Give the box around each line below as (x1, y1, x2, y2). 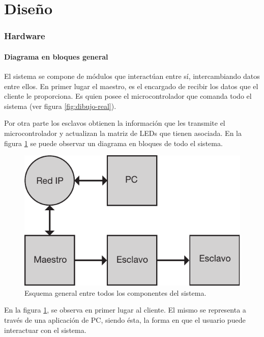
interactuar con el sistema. (4, 324, 86, 335)
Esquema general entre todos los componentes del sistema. (24, 287, 207, 298)
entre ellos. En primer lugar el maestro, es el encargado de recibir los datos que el (4, 80, 258, 91)
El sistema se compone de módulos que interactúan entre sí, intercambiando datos (4, 71, 260, 81)
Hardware (4, 30, 45, 42)
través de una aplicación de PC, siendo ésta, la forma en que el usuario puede (4, 314, 246, 325)
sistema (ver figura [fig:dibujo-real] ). (4, 100, 116, 111)
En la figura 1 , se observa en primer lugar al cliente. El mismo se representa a (4, 304, 246, 315)
